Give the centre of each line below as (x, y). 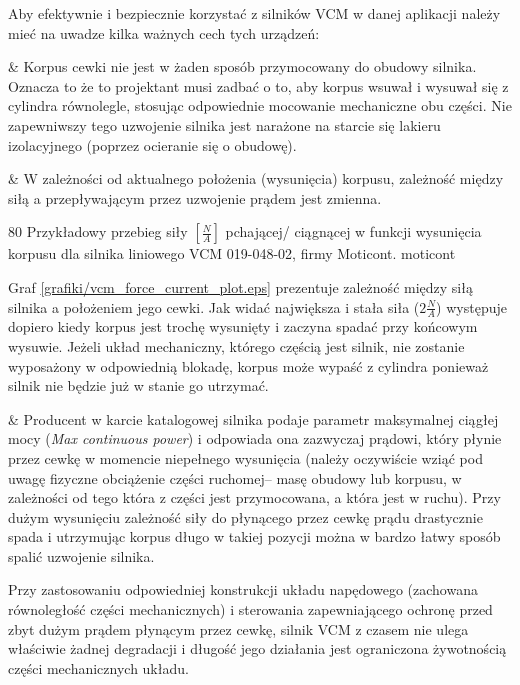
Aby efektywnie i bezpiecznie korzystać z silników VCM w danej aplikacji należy (254, 13)
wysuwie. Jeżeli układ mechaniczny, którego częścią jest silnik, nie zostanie (236, 345)
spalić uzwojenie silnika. (81, 555)
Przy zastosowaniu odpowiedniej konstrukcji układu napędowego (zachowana (243, 589)
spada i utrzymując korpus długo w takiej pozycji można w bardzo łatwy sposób (254, 536)
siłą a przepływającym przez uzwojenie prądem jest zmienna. (195, 197)
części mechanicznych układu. (98, 667)
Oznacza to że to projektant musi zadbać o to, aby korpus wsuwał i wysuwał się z (258, 85)
